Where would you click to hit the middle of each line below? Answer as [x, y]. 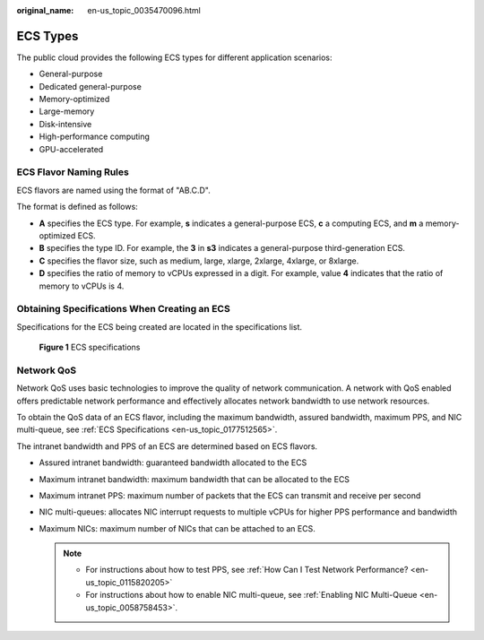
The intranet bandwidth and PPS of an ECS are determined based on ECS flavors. [167, 446]
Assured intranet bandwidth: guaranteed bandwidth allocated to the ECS [173, 463]
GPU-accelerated [71, 149]
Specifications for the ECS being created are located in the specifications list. [160, 326]
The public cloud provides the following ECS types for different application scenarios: [174, 57]
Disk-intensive [65, 124]
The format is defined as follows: [77, 207]
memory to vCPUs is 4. [82, 286]
